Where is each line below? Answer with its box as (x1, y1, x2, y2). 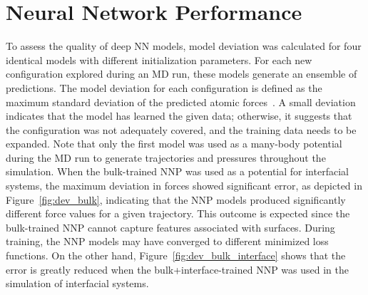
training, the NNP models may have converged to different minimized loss (6, 234, 329, 249)
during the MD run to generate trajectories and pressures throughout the (6, 150, 326, 165)
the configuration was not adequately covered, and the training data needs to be (6, 122, 357, 137)
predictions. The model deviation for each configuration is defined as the (6, 80, 322, 95)
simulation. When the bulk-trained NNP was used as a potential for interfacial (6, 164, 349, 179)
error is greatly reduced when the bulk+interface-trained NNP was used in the (6, 262, 349, 276)
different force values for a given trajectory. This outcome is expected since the (6, 206, 350, 221)
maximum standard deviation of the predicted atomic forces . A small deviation (6, 94, 356, 109)
